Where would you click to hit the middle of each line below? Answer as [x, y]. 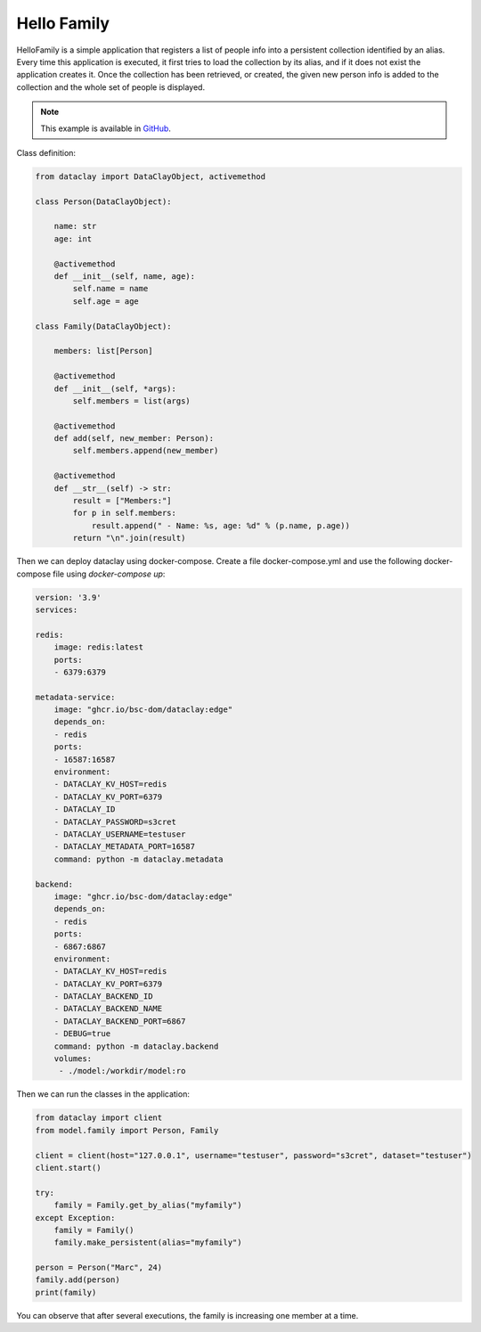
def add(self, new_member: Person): [134, 438]
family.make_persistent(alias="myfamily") [148, 1242]
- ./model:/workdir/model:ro [122, 1071]
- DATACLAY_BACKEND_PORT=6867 [120, 1021]
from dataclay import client [99, 1118]
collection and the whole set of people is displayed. [110, 87]
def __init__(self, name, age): [125, 276]
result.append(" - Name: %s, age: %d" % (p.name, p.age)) [221, 525]
